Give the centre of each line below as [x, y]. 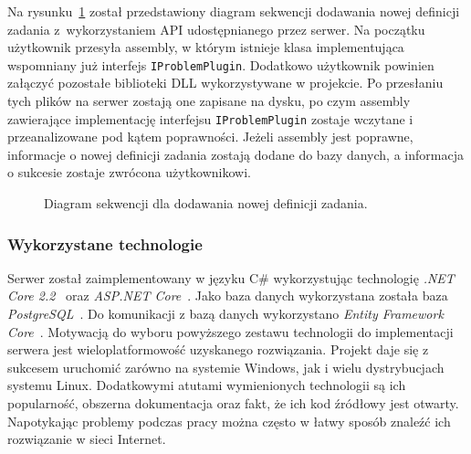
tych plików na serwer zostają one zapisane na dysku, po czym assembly [209, 101]
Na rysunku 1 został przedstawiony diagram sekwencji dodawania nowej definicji [234, 11]
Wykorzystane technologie [105, 243]
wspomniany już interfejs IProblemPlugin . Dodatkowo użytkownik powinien [221, 64]
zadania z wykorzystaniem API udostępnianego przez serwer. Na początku [216, 29]
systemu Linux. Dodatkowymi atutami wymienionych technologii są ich [207, 385]
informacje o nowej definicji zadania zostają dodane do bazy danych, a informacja [235, 154]
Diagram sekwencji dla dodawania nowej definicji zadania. [206, 203]
